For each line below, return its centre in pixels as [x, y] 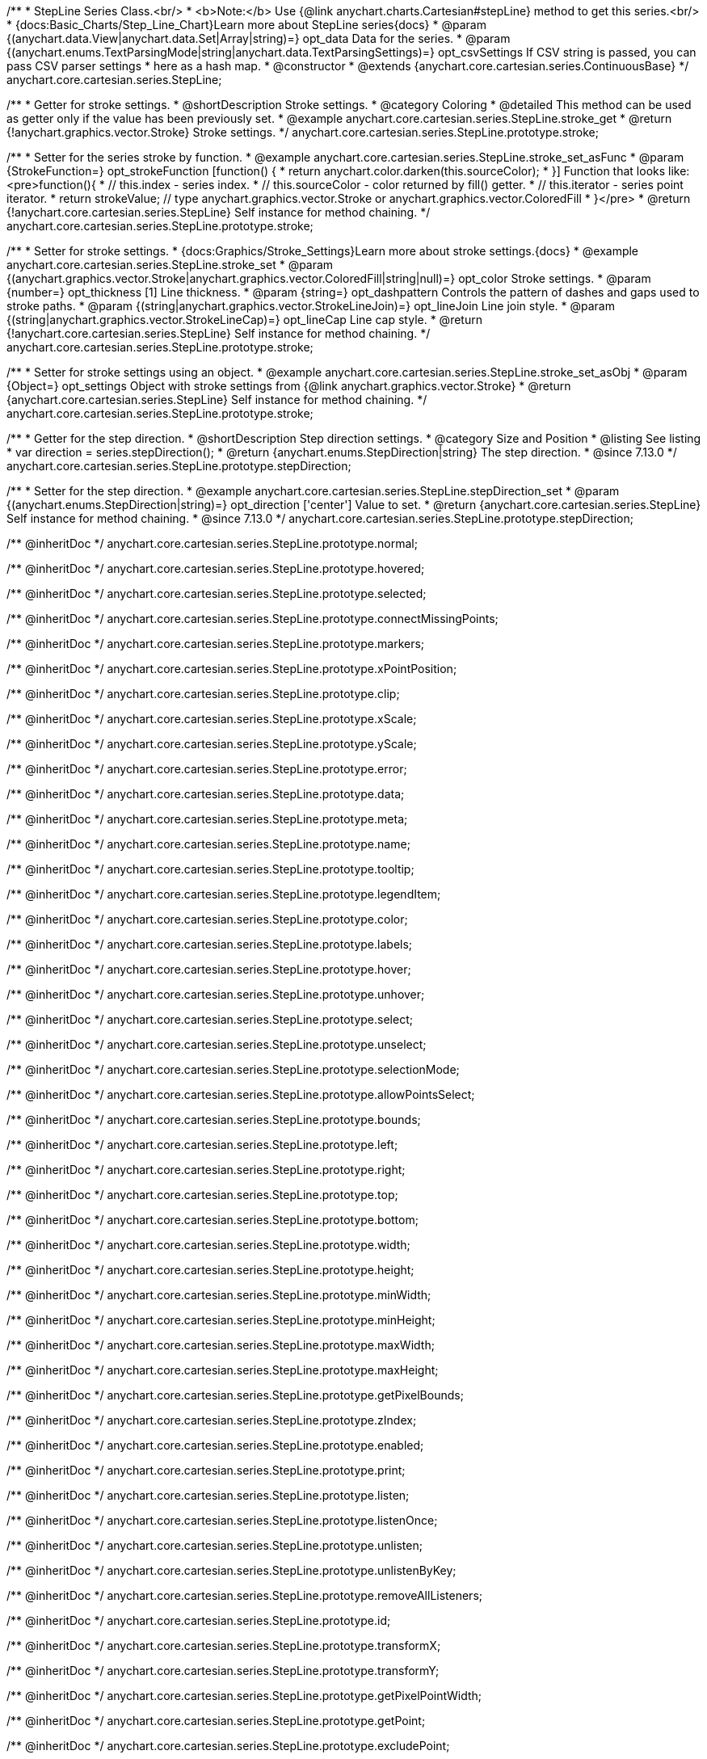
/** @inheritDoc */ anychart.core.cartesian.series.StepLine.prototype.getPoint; [216, 1721]
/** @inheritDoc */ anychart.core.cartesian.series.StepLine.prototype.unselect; [217, 1044]
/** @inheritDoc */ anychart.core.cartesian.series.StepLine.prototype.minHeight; [221, 1320]
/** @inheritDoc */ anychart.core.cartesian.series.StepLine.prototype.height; [210, 1270]
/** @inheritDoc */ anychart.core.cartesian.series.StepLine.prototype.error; [207, 769]
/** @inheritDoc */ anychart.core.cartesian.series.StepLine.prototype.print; [206, 1470]
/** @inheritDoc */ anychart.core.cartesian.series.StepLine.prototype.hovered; [216, 568]
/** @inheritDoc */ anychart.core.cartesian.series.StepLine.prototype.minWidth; [219, 1295]
